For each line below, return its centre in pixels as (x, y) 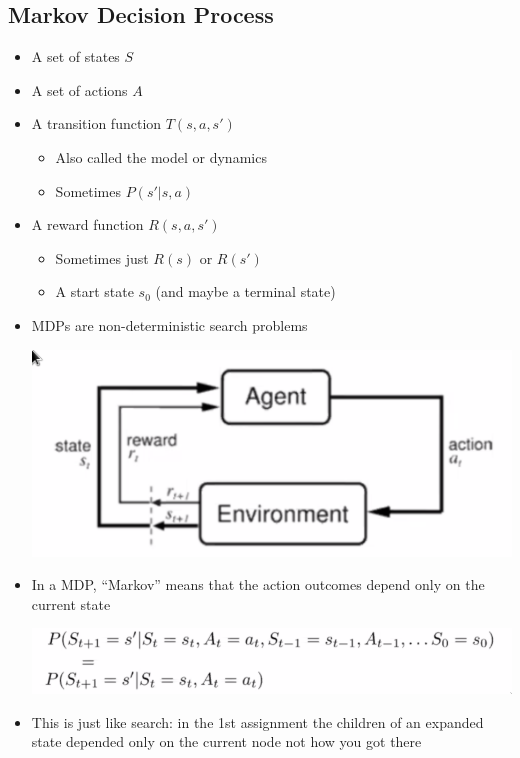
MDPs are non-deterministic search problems (169, 324)
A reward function (87, 224)
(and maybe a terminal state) (245, 291)
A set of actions (79, 89)
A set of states (75, 56)
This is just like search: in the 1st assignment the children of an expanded (257, 721)
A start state (94, 291)
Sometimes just (102, 257)
